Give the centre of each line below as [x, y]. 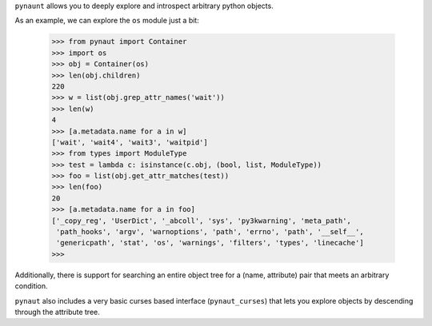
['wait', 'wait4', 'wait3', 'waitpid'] [130, 142]
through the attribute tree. [57, 312]
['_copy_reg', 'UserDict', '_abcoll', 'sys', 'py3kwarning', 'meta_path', [202, 221]
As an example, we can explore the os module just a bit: [107, 21]
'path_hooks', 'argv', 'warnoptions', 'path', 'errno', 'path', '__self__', [210, 232]
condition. [31, 286]
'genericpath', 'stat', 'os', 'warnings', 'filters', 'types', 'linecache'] [210, 243]
